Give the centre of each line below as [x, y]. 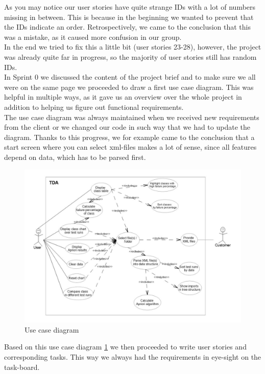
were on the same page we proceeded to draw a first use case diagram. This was [129, 87]
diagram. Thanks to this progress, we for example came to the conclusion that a [129, 137]
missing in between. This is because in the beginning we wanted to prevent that [129, 17]
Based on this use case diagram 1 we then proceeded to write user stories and [125, 347]
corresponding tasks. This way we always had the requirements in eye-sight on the [133, 357]
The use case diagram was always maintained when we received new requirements [132, 117]
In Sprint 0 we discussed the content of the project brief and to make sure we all [130, 77]
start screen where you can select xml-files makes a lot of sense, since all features [130, 147]
